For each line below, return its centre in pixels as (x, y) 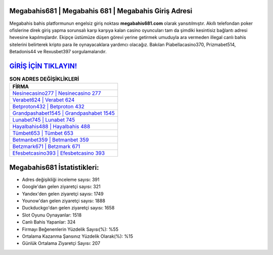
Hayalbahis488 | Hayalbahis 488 (51, 127)
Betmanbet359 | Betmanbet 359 (51, 140)
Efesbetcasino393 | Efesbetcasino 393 (59, 153)
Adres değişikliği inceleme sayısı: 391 (61, 179)
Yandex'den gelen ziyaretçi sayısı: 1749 (63, 194)
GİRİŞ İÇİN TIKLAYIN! (43, 66)
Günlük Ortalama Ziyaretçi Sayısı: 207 (61, 243)
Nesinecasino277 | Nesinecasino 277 (57, 93)
